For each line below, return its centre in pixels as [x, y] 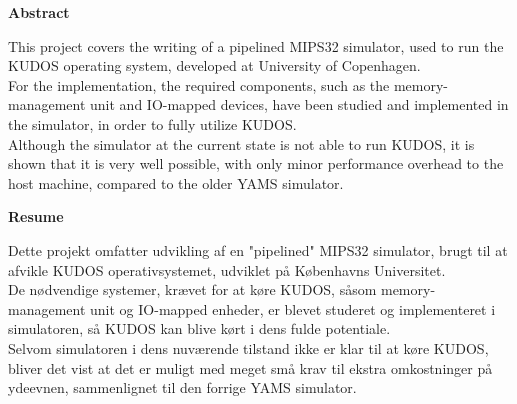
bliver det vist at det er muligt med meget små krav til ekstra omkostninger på [250, 367]
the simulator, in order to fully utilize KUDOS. [152, 123]
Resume [36, 216]
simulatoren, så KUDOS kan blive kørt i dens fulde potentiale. [199, 328]
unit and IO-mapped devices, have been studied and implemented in [299, 104]
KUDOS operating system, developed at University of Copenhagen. [214, 65]
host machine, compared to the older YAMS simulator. [176, 182]
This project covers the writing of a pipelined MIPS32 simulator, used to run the [256, 45]
